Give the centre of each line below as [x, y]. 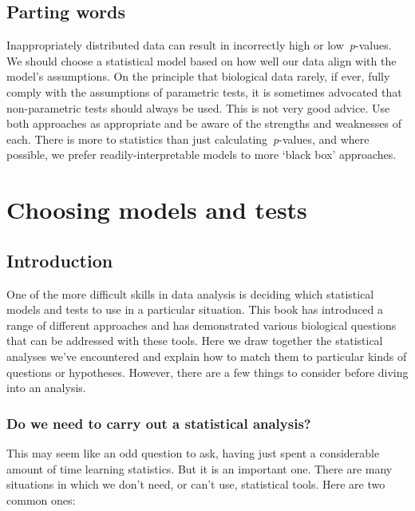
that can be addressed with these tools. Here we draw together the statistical [195, 341]
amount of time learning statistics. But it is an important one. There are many [200, 468]
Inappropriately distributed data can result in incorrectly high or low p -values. [199, 45]
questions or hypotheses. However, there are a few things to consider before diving [207, 372]
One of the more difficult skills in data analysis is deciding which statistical [190, 293]
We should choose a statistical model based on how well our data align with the [202, 60]
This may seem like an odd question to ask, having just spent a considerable [193, 452]
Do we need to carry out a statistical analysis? [159, 423]
